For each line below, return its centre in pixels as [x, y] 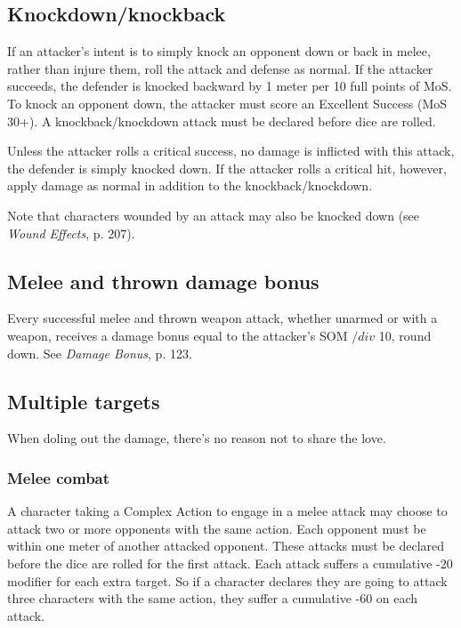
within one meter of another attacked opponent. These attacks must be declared [226, 546]
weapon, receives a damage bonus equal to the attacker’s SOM [178, 335]
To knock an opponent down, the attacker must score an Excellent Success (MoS [227, 103]
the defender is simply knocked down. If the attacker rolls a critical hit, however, [227, 168]
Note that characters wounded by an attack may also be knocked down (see [214, 215]
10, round [405, 335]
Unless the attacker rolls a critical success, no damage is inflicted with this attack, [231, 151]
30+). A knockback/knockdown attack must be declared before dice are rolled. [222, 121]
